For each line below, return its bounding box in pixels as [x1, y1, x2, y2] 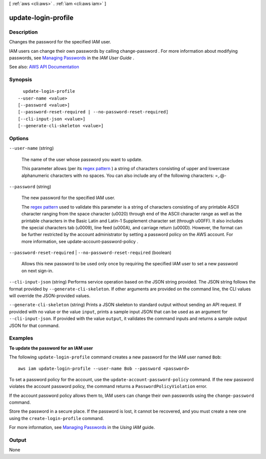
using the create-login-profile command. [9, 415, 104, 421]
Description [9, 29, 38, 35]
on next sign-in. [21, 268, 54, 274]
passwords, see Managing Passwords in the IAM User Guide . [9, 55, 134, 61]
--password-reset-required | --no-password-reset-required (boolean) [9, 249, 172, 256]
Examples [9, 335, 33, 342]
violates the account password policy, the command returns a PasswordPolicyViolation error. [9, 384, 208, 389]
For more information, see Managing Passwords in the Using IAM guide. [9, 424, 155, 430]
